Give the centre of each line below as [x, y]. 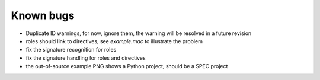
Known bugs [43, 15]
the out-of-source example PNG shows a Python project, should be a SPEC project [127, 66]
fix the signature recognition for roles [71, 50]
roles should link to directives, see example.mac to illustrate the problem [114, 41]
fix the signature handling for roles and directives [86, 58]
